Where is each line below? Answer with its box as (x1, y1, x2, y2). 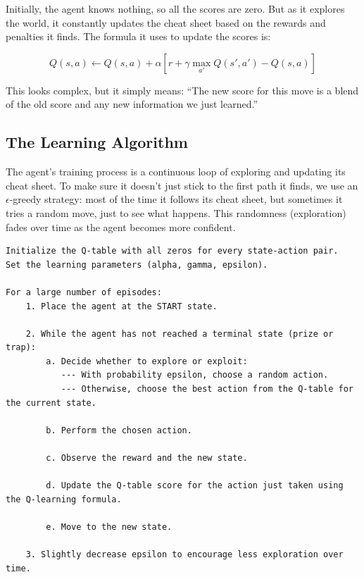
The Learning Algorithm (6, 131, 188, 153)
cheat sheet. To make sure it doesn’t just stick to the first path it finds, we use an (6, 178, 358, 192)
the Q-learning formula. (6, 494, 122, 504)
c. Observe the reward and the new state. (46, 453, 248, 464)
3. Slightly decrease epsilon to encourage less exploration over (25, 550, 344, 560)
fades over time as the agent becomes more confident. (6, 219, 236, 234)
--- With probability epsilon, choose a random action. (61, 370, 329, 380)
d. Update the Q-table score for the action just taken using (46, 480, 344, 491)
